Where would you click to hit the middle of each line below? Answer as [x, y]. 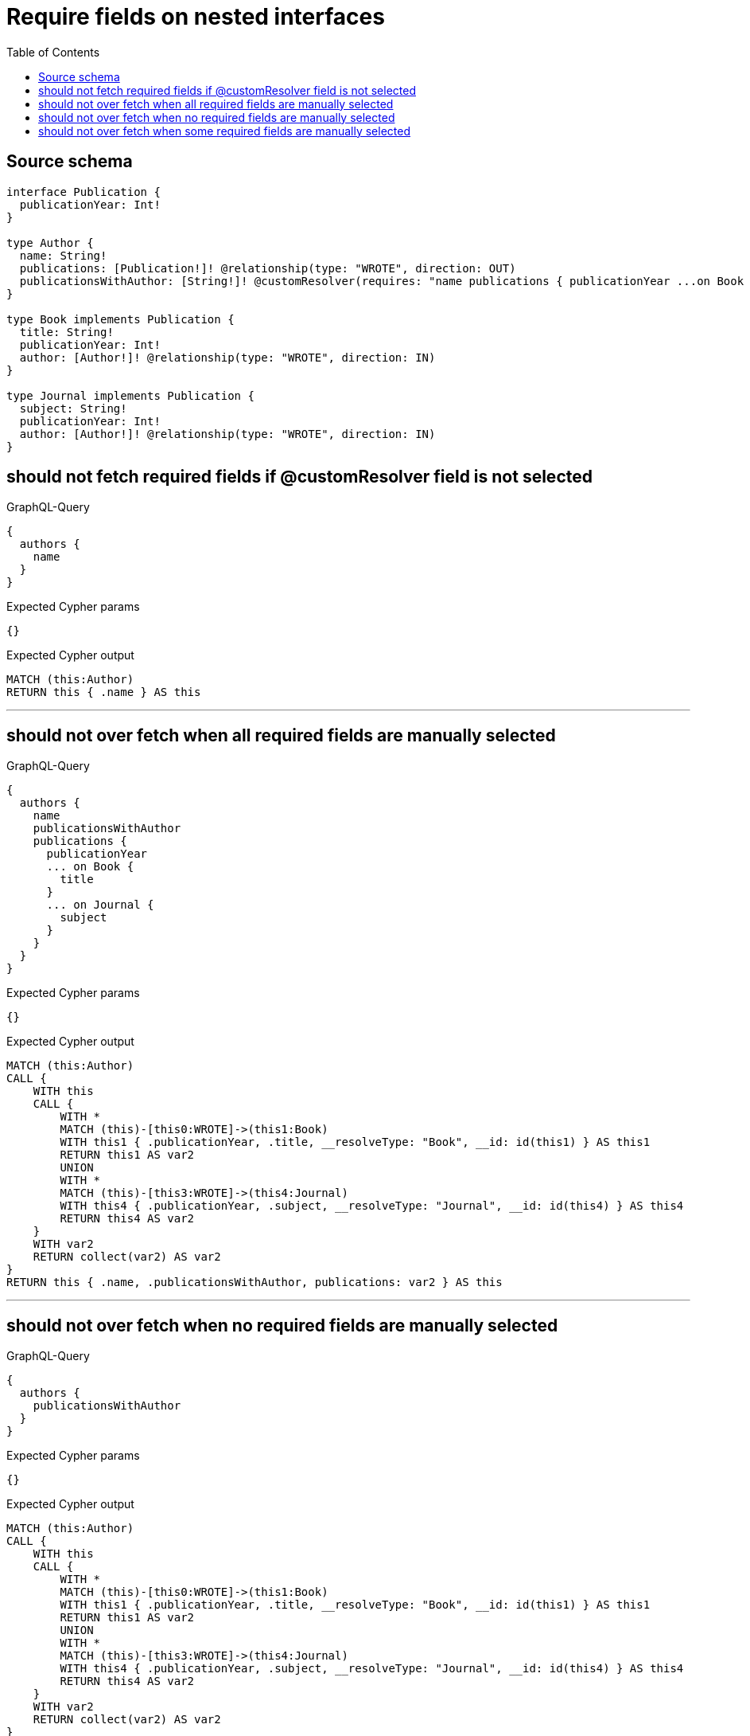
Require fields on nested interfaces [196, 17]
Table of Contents [53, 52]
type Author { [50, 242]
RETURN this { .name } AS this [104, 692]
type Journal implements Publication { [130, 395]
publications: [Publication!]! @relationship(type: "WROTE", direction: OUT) [268, 268]
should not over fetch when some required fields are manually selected [225, 131]
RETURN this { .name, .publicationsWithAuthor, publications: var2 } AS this [255, 1282]
